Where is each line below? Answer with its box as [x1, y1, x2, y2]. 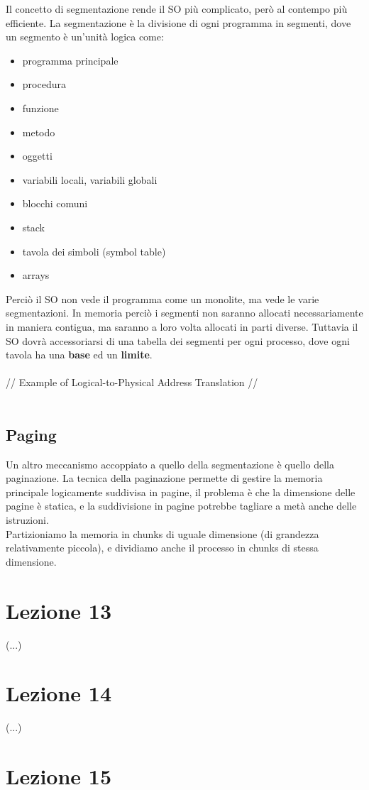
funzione [22, 100, 59, 115]
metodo [22, 124, 55, 139]
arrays [22, 268, 50, 282]
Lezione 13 [6, 596, 112, 625]
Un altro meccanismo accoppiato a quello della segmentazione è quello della [6, 456, 334, 471]
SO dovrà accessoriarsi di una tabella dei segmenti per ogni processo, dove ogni [6, 333, 350, 348]
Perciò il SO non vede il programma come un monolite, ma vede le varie [6, 291, 319, 306]
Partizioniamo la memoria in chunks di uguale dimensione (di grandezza [6, 526, 319, 541]
